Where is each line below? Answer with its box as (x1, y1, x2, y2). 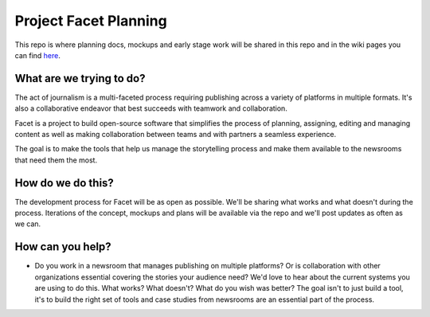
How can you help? (14, 240, 111, 254)
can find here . (14, 50, 61, 60)
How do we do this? (14, 176, 115, 190)
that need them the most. (14, 155, 98, 165)
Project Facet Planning (14, 12, 167, 29)
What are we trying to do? (14, 72, 146, 85)
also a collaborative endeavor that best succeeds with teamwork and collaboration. (14, 104, 288, 113)
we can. (14, 219, 41, 229)
